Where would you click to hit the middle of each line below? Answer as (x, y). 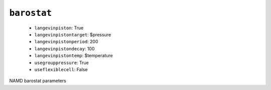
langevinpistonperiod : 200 (66, 42)
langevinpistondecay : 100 (64, 48)
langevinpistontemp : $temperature (74, 56)
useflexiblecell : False (61, 69)
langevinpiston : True (59, 28)
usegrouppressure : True (61, 63)
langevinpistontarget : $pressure (73, 34)
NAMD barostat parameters (38, 81)
